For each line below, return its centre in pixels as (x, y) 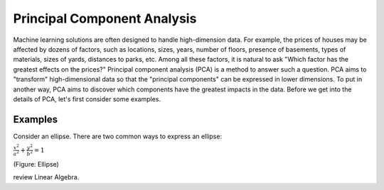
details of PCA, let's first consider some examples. (87, 99)
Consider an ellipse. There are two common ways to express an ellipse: (118, 136)
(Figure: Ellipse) (36, 164)
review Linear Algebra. (46, 177)
